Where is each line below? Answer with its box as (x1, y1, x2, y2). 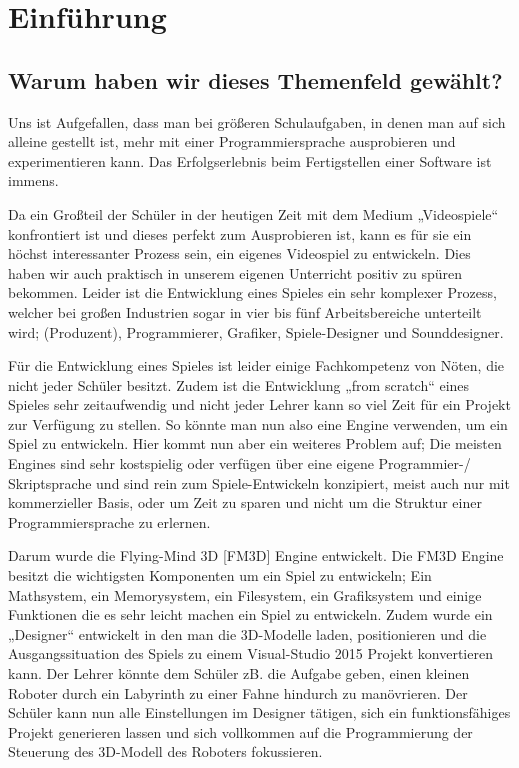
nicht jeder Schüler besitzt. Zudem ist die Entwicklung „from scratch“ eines (8, 374, 470, 395)
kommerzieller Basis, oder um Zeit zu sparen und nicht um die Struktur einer (8, 492, 482, 513)
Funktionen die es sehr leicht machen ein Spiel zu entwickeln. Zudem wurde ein (8, 604, 493, 625)
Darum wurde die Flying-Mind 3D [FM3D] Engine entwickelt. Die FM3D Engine (8, 545, 504, 566)
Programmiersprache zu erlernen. (8, 511, 211, 532)
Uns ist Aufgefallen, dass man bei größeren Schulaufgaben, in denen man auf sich (8, 111, 506, 132)
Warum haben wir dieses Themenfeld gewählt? (8, 64, 503, 95)
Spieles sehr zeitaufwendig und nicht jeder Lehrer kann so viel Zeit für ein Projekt (8, 394, 511, 415)
